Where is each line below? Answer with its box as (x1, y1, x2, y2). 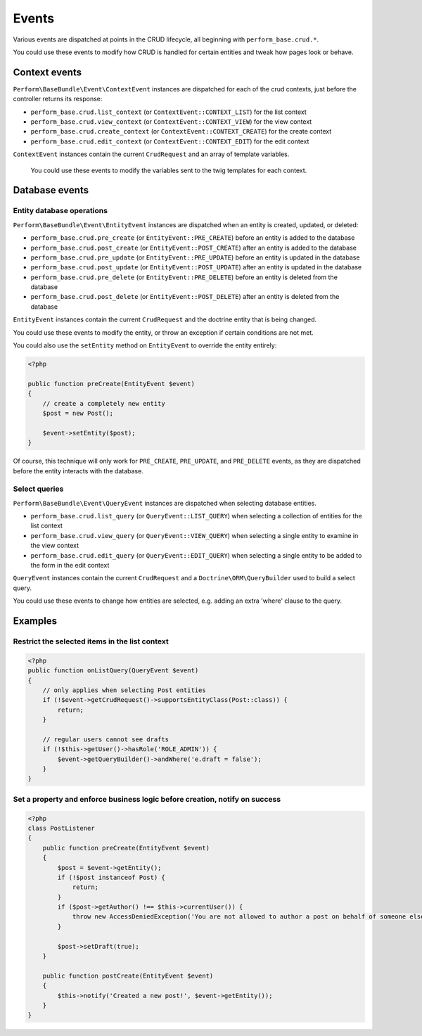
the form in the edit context (30, 561, 110, 569)
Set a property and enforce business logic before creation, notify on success (13, 794, 281, 804)
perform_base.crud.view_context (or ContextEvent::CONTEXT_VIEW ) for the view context (30, 117, 312, 126)
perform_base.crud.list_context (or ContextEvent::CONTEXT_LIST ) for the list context (30, 108, 307, 116)
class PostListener (27, 824, 95, 832)
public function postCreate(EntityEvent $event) (42, 971, 214, 980)
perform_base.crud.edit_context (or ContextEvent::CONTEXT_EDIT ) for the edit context (30, 137, 309, 146)
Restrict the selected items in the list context (13, 637, 169, 646)
